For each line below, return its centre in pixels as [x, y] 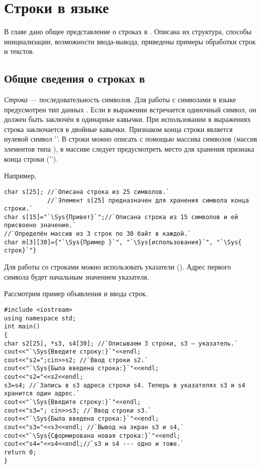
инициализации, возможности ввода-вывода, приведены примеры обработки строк [130, 41]
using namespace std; [40, 318]
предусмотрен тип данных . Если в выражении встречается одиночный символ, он [130, 109]
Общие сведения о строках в [75, 78]
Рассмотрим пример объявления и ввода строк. [76, 293]
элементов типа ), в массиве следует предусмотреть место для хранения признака [129, 149]
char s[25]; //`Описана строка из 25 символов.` [87, 192]
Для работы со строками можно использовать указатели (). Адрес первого [118, 267]
